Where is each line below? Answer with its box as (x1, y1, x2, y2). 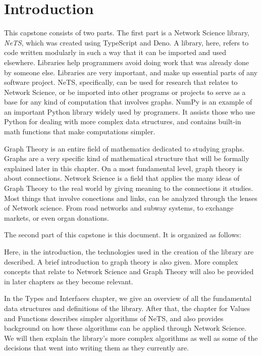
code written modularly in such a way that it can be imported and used (4, 47, 227, 58)
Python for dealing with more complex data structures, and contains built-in (4, 116, 241, 127)
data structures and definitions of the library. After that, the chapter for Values (4, 302, 250, 313)
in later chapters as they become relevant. (4, 276, 133, 286)
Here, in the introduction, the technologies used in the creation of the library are (4, 246, 254, 257)
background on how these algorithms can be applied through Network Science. (4, 323, 247, 333)
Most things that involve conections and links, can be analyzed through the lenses (4, 192, 257, 203)
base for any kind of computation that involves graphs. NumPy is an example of (4, 96, 252, 107)
